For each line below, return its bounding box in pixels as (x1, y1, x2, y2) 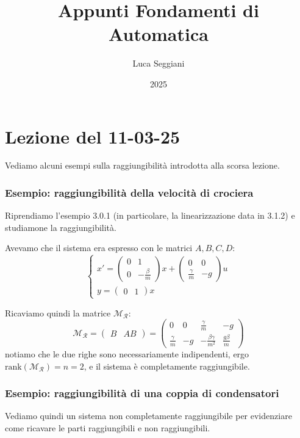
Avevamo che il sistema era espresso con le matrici (5, 241, 193, 254)
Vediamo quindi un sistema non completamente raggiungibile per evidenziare (5, 409, 292, 422)
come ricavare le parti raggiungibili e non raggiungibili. (5, 421, 210, 434)
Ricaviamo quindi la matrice (5, 306, 111, 319)
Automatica (109, 21, 209, 46)
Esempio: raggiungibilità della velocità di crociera (5, 184, 254, 200)
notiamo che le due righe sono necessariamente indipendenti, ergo (5, 347, 249, 360)
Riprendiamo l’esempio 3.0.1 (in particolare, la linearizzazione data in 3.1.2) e (5, 209, 295, 222)
